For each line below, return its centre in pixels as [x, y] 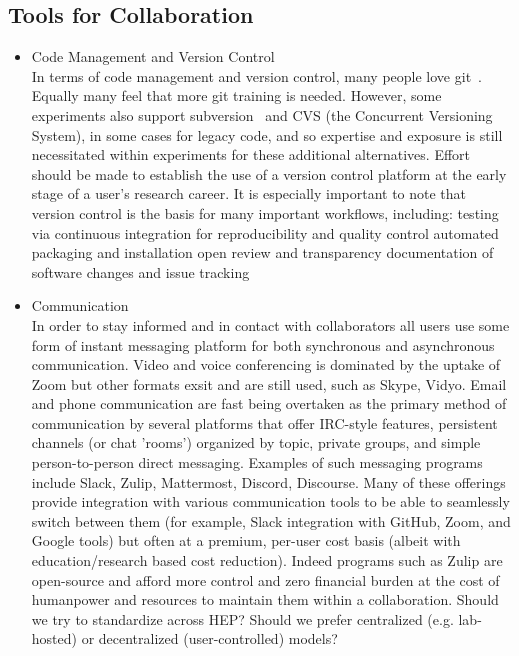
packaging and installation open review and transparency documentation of [262, 252]
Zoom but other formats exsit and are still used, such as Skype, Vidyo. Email [269, 383]
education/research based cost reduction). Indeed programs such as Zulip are [267, 560]
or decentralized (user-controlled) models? [209, 638]
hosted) [54, 638]
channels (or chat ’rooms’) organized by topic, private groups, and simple [256, 442]
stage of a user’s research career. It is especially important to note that [249, 193]
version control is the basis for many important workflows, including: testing [265, 212]
